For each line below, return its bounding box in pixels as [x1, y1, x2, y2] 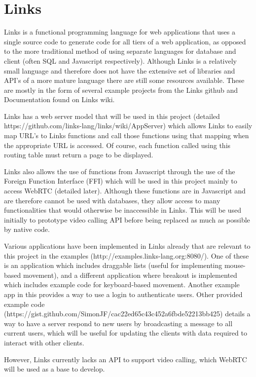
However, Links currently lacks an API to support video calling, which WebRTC [4, 354, 247, 364]
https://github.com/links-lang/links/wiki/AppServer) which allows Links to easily [4, 120, 253, 131]
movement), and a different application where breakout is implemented [23, 269, 237, 280]
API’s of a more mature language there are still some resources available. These [4, 75, 245, 85]
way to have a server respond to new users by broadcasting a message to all [4, 318, 233, 328]
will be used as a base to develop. [4, 364, 105, 374]
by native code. [4, 224, 50, 234]
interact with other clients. [4, 337, 84, 347]
